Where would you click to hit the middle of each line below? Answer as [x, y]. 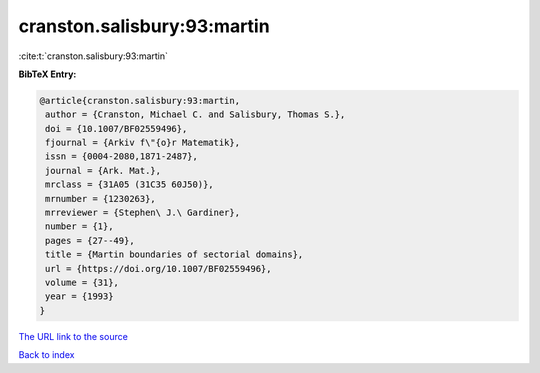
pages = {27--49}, [90, 240]
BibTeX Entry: [47, 74]
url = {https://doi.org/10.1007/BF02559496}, [158, 268]
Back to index [46, 355]
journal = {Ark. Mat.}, [103, 170]
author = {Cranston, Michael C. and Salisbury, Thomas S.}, [195, 114]
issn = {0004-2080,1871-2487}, [122, 156]
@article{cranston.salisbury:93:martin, [139, 100]
